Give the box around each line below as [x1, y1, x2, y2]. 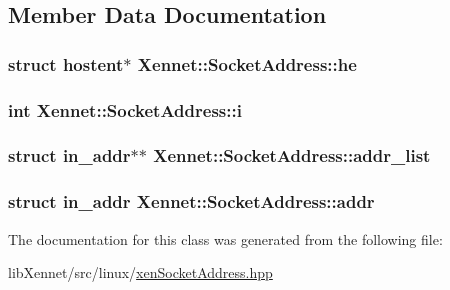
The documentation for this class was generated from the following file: [8, 228, 443, 249]
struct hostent [8, 51, 124, 76]
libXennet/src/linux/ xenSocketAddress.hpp [8, 262, 273, 283]
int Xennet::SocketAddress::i [8, 97, 242, 122]
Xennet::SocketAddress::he [137, 51, 357, 76]
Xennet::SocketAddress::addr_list [153, 143, 431, 168]
